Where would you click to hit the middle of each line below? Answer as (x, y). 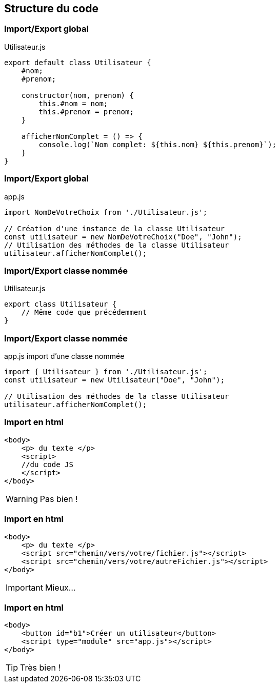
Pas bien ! (59, 499)
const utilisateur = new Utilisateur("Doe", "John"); (114, 380)
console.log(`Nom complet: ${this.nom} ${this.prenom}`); (158, 144)
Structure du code (51, 8)
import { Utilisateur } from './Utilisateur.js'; (106, 372)
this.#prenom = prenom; (86, 112)
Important (24, 587)
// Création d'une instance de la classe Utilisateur (114, 228)
